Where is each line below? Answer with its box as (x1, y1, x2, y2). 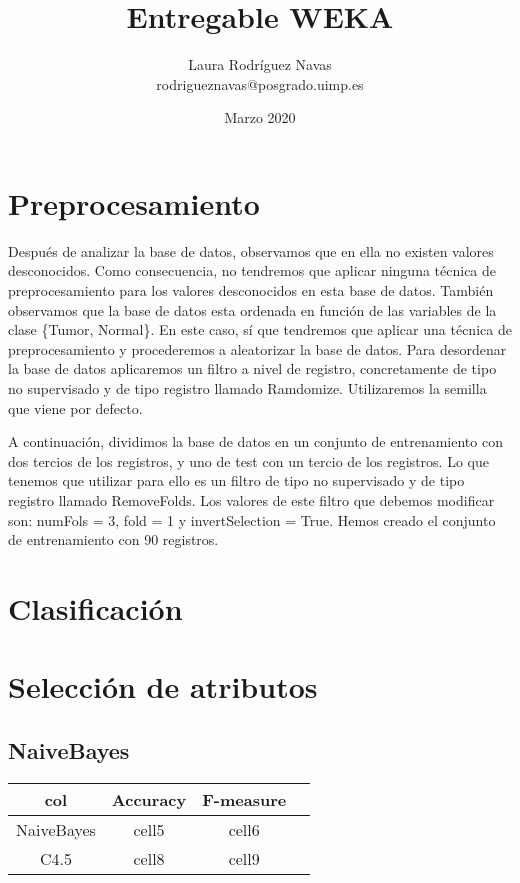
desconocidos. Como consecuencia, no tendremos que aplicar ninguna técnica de (8, 260, 497, 281)
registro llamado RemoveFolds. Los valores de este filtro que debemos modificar (8, 489, 495, 510)
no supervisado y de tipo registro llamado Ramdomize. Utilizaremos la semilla (8, 378, 487, 398)
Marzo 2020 (224, 107, 296, 128)
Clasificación (8, 587, 183, 628)
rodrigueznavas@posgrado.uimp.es (156, 73, 364, 94)
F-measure (202, 787, 287, 811)
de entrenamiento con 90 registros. (8, 529, 219, 550)
